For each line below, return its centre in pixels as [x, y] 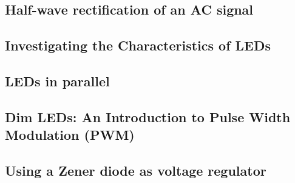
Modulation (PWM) [70, 135]
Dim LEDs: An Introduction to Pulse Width [148, 116]
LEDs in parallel [57, 81]
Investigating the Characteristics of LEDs [138, 45]
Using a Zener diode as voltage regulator [136, 170]
